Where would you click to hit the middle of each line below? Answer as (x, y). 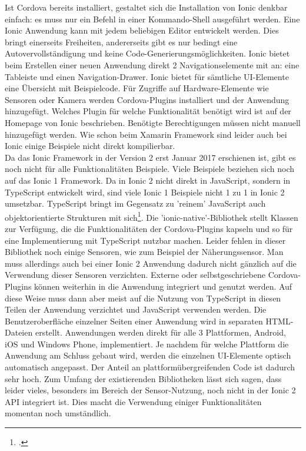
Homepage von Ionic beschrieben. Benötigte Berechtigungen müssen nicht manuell (153, 122)
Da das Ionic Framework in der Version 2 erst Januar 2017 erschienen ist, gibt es (150, 157)
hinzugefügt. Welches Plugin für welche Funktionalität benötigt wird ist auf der (148, 111)
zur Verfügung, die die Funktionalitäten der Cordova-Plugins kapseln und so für (149, 228)
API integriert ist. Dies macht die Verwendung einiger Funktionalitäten (133, 401)
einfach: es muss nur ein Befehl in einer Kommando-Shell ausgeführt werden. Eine (152, 19)
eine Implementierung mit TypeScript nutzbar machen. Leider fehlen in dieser (145, 240)
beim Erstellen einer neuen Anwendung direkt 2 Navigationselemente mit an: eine (152, 64)
